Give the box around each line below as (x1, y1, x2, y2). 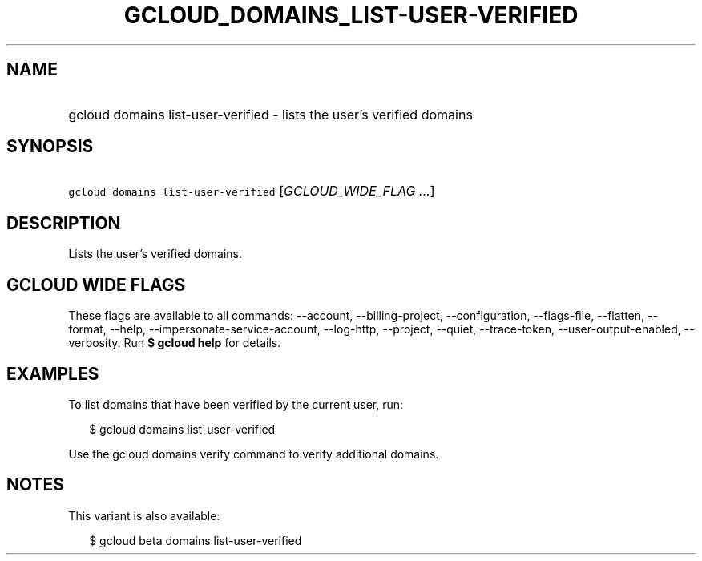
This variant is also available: (68, 508, 220, 523)
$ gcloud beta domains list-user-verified (89, 533, 302, 547)
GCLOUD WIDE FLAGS (6, 274, 186, 295)
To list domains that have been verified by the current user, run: (68, 397, 404, 411)
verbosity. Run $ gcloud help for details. (68, 336, 281, 350)
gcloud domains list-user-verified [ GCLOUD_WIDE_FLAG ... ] (68, 183, 435, 200)
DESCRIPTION (6, 212, 121, 233)
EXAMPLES (6, 363, 99, 384)
